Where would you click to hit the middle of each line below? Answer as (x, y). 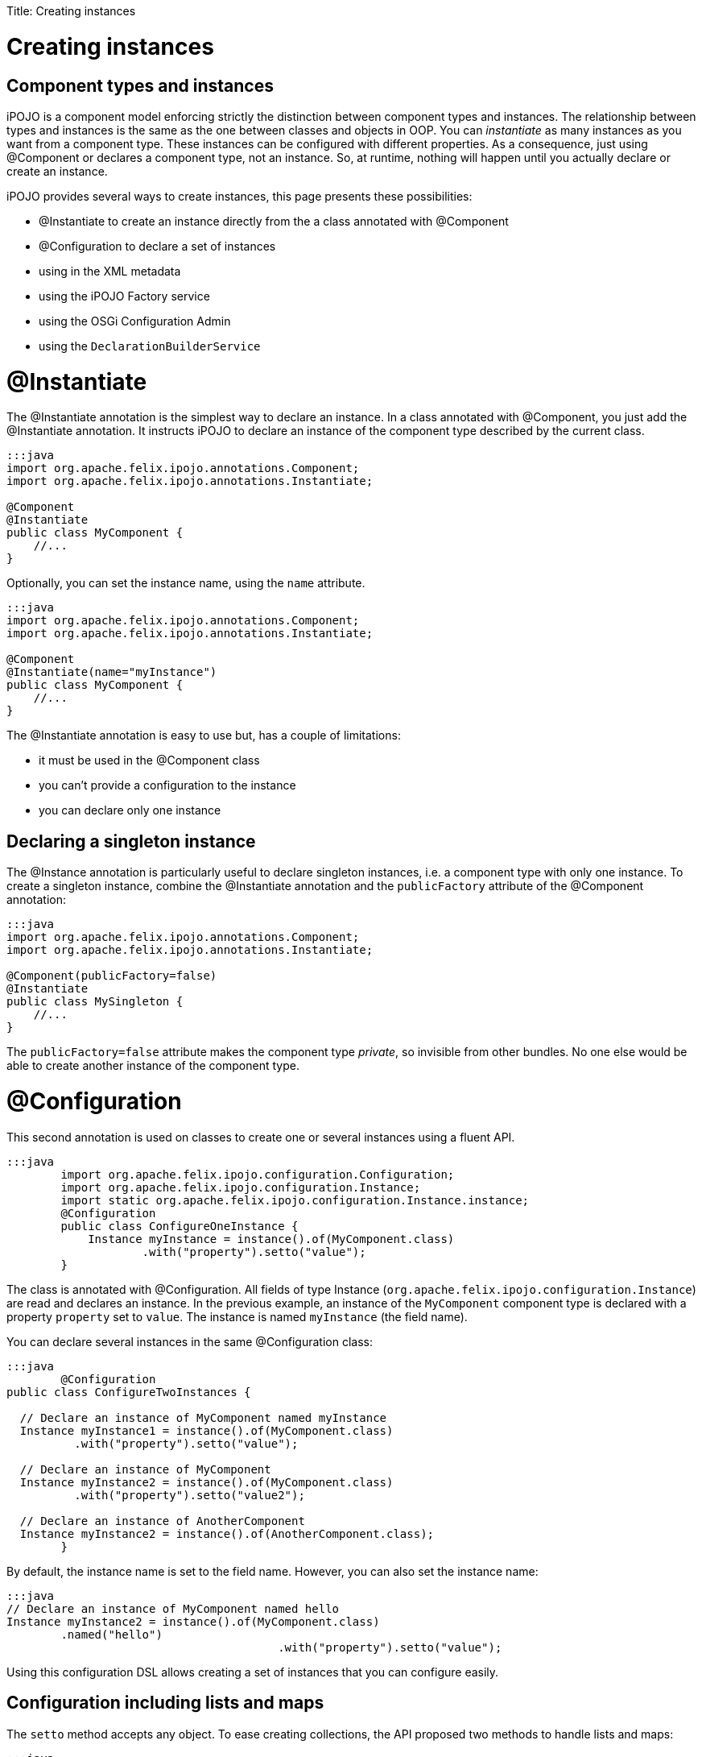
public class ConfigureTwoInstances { (129, 1392)
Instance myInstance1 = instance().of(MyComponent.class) (206, 1430)
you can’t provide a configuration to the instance (167, 785)
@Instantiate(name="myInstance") (112, 672)
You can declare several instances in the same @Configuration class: (190, 1341)
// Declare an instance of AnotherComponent (162, 1521)
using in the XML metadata (110, 271)
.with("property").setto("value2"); (190, 1495)
